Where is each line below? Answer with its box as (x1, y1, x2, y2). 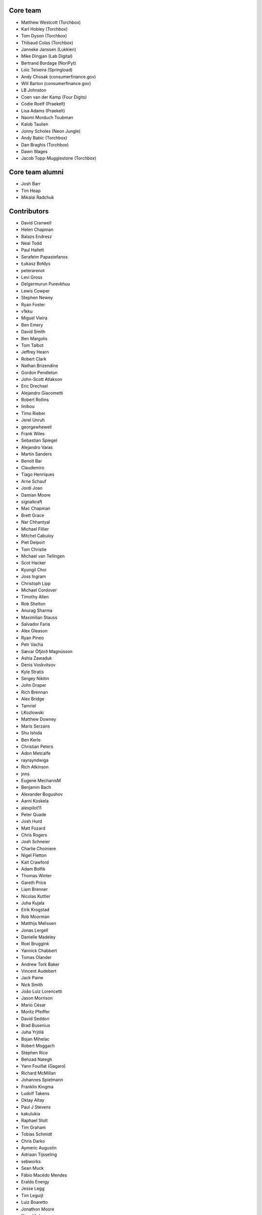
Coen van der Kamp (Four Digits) (21, 94, 87, 100)
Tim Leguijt (21, 1192, 44, 1198)
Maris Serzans (21, 723, 50, 729)
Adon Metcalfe (21, 750, 51, 756)
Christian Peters (21, 744, 53, 749)
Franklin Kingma (21, 1084, 53, 1090)
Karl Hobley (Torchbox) (21, 26, 68, 32)
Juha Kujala (21, 900, 45, 906)
